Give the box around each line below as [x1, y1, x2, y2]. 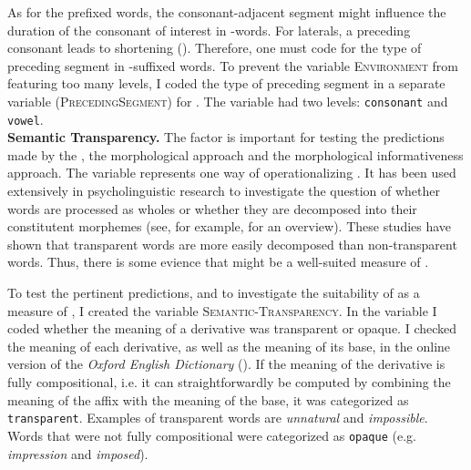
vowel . [7, 109, 44, 128]
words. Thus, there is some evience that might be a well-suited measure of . [7, 252, 429, 271]
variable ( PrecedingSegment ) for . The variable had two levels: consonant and [7, 91, 448, 110]
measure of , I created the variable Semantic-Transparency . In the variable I [7, 301, 437, 320]
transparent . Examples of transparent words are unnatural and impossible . [7, 408, 428, 427]
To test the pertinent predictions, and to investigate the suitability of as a [7, 283, 420, 302]
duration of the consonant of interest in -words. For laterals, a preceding [7, 20, 411, 39]
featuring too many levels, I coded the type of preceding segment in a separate [7, 74, 445, 93]
